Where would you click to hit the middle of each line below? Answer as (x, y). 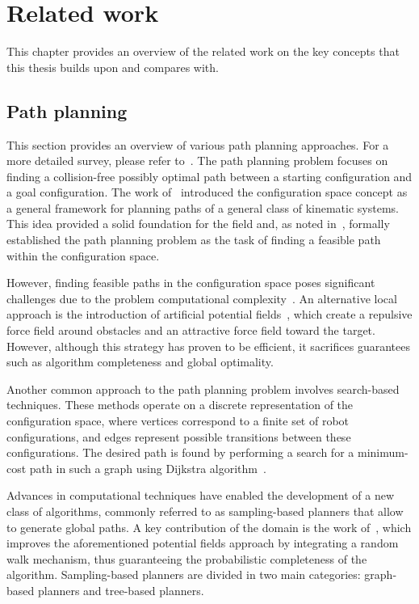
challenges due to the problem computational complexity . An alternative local (202, 298)
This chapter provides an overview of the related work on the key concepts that (203, 51)
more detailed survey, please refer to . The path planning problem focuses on (197, 161)
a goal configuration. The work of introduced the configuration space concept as (207, 192)
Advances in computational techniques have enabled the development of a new (201, 495)
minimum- (383, 452)
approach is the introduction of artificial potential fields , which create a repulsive (209, 314)
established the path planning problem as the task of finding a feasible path (194, 240)
